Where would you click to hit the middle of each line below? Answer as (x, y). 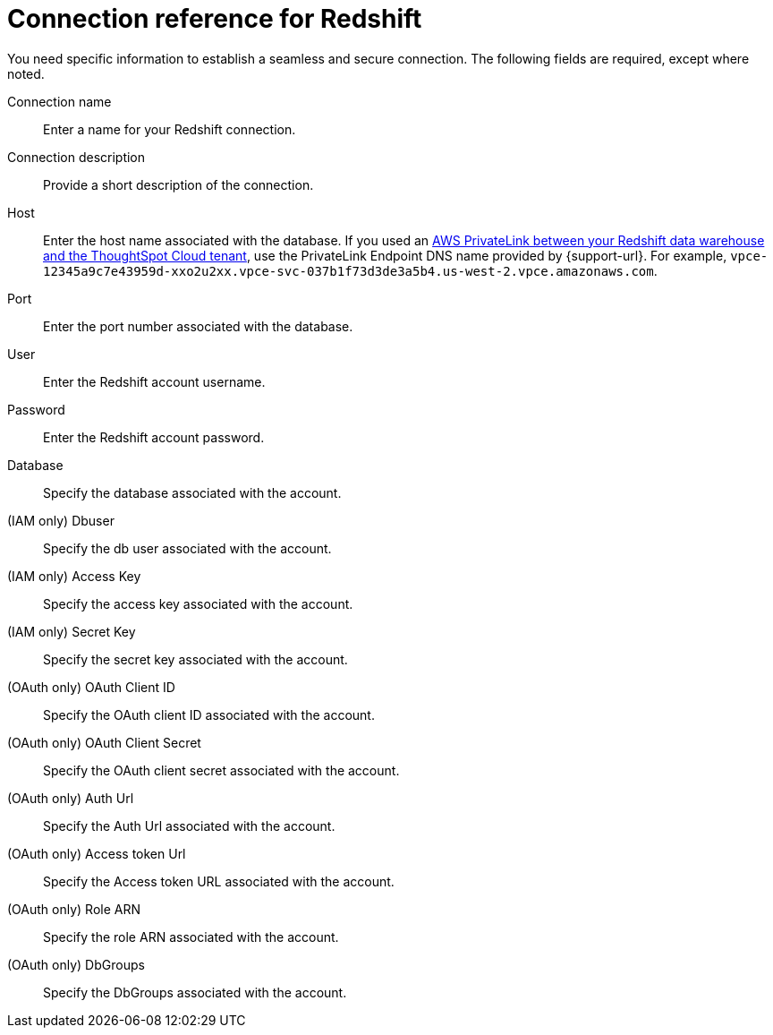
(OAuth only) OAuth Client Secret (104, 742)
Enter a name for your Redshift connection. (170, 129)
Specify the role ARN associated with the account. (191, 937)
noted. (26, 73)
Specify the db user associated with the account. (187, 548)
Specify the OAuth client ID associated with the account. (209, 714)
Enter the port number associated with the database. (198, 326)
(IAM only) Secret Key (72, 631)
